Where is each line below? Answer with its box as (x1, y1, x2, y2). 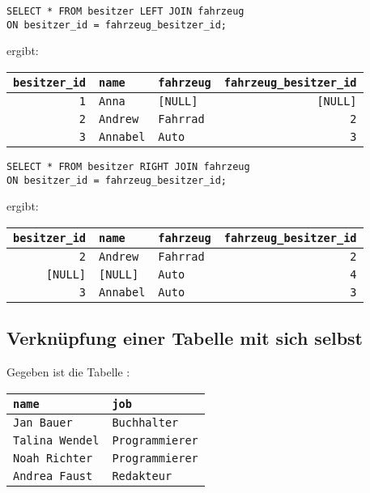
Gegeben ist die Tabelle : (6, 363, 130, 380)
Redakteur (112, 469, 172, 482)
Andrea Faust (13, 469, 93, 482)
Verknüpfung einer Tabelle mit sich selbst (6, 325, 363, 351)
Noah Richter (13, 451, 93, 465)
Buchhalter (112, 415, 179, 429)
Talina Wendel (13, 433, 100, 447)
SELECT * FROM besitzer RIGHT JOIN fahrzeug (6, 160, 250, 172)
